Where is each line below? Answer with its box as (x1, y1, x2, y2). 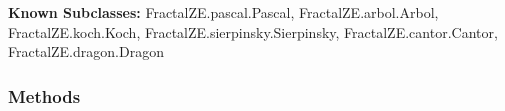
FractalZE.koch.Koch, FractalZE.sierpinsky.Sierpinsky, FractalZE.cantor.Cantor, (8, 21, 498, 42)
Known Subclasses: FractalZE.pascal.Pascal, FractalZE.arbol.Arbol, (8, 2, 439, 22)
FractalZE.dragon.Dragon (8, 41, 164, 62)
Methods (8, 83, 81, 108)
